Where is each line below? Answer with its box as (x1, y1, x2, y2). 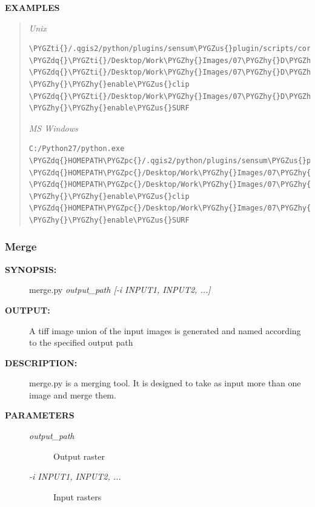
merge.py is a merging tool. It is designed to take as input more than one (29, 377, 301, 389)
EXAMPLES (5, 1, 60, 13)
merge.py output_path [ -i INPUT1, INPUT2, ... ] (29, 283, 211, 296)
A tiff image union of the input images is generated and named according (29, 324, 301, 337)
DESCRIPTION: (5, 356, 78, 369)
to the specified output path (29, 336, 133, 349)
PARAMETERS (5, 409, 75, 421)
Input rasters (53, 490, 102, 503)
